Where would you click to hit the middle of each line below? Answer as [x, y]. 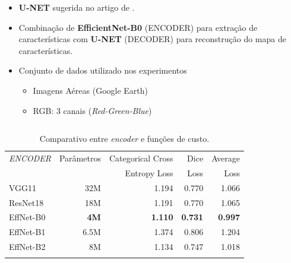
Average [226, 158]
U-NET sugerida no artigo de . [77, 7]
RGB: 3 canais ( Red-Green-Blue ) [92, 110]
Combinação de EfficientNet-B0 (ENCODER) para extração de [138, 27]
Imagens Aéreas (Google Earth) [90, 90]
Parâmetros [80, 158]
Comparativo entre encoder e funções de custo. [124, 139]
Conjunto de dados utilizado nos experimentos [103, 70]
